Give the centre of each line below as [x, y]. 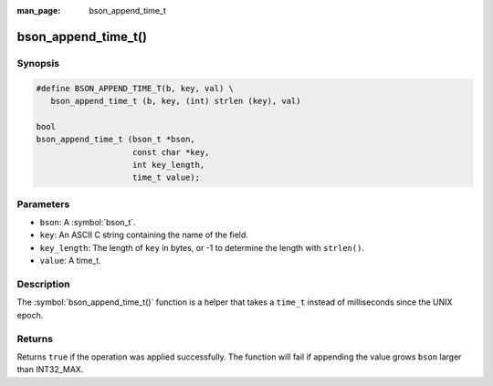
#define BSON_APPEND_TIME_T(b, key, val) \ [135, 88]
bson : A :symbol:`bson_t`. [88, 223]
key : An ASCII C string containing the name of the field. [144, 235]
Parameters [43, 203]
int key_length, [169, 165]
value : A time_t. [71, 261]
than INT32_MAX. [50, 370]
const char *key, [171, 152]
